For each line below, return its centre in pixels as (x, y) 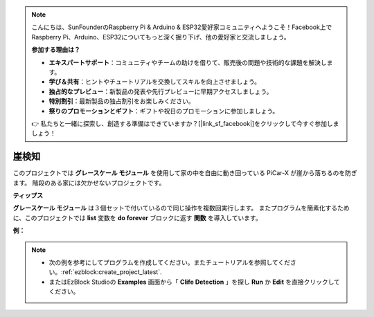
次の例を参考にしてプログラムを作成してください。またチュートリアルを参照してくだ (170, 262)
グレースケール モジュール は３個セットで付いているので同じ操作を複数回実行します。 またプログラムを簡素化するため (181, 208)
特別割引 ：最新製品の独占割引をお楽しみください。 (122, 101)
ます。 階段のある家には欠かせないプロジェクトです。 (89, 183)
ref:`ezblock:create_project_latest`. (112, 272)
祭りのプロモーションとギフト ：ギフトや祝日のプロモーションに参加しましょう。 (164, 111)
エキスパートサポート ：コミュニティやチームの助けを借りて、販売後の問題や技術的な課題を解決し (188, 62)
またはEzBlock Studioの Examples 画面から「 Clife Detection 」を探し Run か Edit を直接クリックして (195, 282)
